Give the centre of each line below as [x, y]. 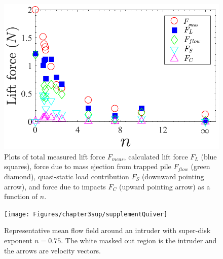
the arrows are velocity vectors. [52, 250]
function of [21, 196]
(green [200, 166]
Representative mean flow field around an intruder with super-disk [107, 230]
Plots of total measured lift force [55, 156]
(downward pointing [173, 176]
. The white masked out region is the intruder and [139, 240]
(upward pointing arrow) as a [165, 186]
